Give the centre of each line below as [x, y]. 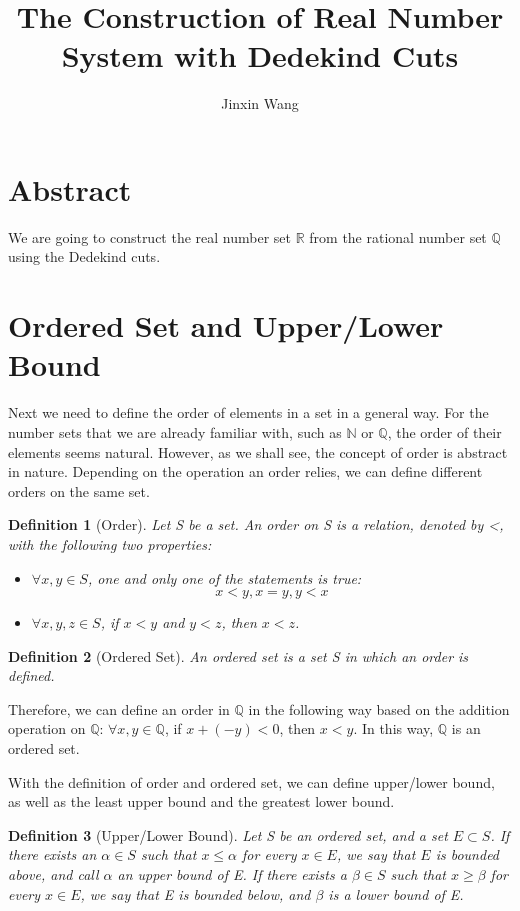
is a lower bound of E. [396, 893]
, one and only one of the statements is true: [224, 577]
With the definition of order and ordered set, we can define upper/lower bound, [251, 781]
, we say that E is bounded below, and [195, 893]
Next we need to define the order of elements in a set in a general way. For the [248, 412]
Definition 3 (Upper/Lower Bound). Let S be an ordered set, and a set [228, 834]
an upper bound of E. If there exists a [232, 874]
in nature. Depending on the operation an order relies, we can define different [245, 471]
